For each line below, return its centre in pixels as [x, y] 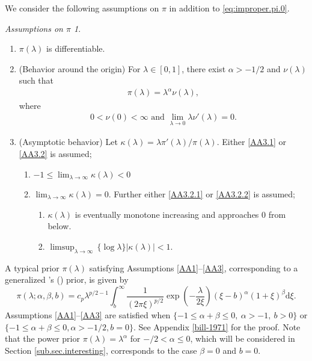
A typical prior [32, 267]
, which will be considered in [243, 338]
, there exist [204, 68]
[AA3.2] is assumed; [55, 153]
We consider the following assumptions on [82, 8]
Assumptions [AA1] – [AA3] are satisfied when [88, 315]
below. [60, 226]
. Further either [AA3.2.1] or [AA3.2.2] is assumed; [202, 193]
